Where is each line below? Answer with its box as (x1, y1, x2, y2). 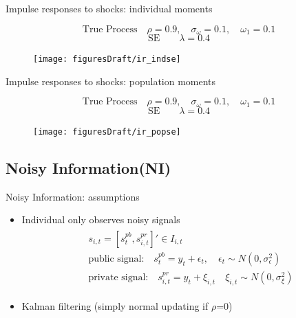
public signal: (88, 253, 145, 264)
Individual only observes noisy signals (21, 212, 180, 227)
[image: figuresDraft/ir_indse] (33, 54, 181, 65)
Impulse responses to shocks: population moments (6, 73, 216, 88)
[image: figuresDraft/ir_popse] (33, 126, 181, 137)
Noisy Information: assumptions (6, 189, 140, 203)
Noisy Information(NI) (6, 157, 171, 178)
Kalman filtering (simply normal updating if (21, 298, 209, 313)
